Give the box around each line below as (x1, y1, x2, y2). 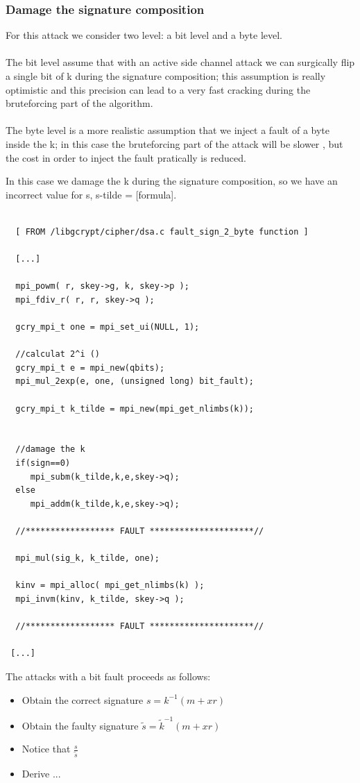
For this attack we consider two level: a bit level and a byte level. (6, 28, 282, 42)
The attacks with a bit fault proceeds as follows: (6, 668, 211, 683)
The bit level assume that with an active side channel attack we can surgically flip (6, 55, 355, 69)
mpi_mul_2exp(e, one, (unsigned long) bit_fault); (15, 376, 254, 387)
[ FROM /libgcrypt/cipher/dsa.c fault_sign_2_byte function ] (15, 226, 309, 237)
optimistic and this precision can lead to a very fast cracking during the (6, 82, 311, 96)
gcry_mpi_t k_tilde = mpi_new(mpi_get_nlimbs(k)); (15, 403, 254, 414)
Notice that (22, 741, 71, 756)
